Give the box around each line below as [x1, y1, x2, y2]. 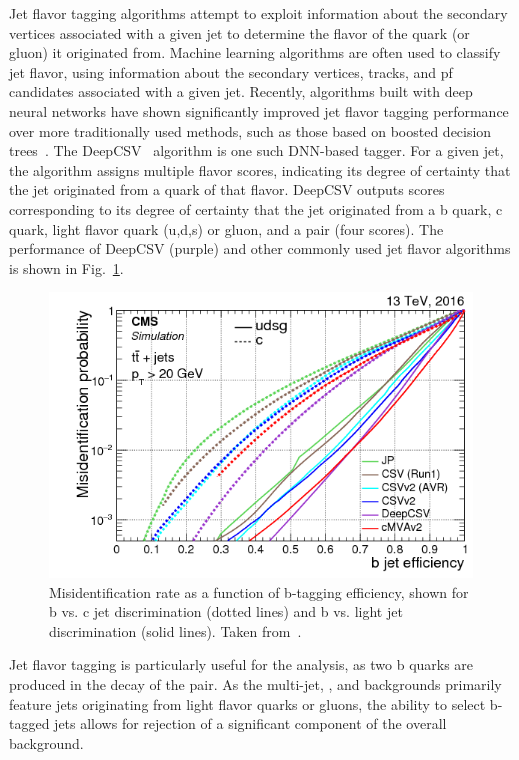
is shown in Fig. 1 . [9, 257, 124, 278]
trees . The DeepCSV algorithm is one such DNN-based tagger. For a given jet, [9, 140, 504, 161]
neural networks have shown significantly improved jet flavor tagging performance [9, 100, 509, 121]
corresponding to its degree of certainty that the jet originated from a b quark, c [9, 198, 503, 219]
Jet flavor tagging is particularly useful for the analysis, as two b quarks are [9, 654, 474, 675]
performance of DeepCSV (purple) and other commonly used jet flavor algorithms [9, 238, 511, 259]
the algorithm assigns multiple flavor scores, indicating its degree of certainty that [9, 159, 511, 180]
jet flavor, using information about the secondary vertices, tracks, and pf [9, 61, 453, 82]
